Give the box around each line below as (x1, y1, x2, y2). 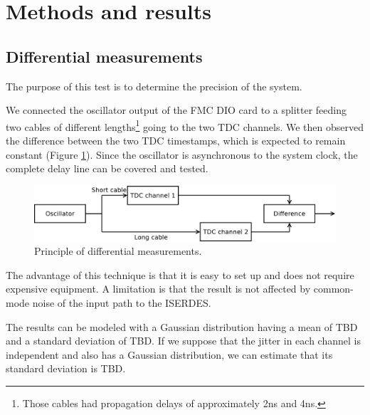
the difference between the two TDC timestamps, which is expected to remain (6, 133, 346, 148)
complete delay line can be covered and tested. (6, 161, 208, 176)
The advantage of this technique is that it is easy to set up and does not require (6, 267, 354, 282)
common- (313, 281, 354, 296)
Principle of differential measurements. (34, 243, 202, 258)
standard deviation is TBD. (6, 361, 126, 376)
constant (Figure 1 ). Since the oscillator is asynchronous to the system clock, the (6, 147, 358, 162)
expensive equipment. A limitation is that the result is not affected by (6, 281, 311, 296)
